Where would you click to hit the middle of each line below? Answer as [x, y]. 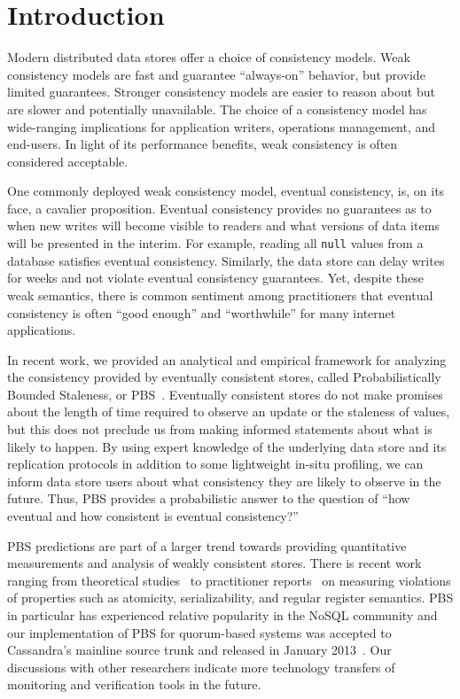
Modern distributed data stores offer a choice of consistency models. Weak [209, 57]
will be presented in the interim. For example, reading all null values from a [215, 243]
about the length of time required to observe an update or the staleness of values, [229, 412]
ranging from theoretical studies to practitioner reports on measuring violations [229, 580]
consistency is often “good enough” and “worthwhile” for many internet [202, 312]
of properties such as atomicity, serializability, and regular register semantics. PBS [230, 598]
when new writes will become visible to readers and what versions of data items [223, 225]
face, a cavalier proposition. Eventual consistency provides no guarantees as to [219, 208]
